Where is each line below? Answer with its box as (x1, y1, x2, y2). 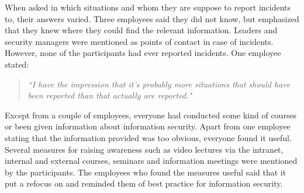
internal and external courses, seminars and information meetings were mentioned (5, 155, 298, 167)
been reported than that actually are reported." (27, 89, 192, 101)
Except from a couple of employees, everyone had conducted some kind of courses (5, 108, 297, 121)
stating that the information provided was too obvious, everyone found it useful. (5, 131, 292, 143)
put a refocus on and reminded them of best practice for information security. (5, 177, 283, 190)
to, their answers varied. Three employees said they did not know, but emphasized (5, 12, 299, 24)
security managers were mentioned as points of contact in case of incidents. (5, 35, 274, 47)
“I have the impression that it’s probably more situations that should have (27, 78, 291, 90)
